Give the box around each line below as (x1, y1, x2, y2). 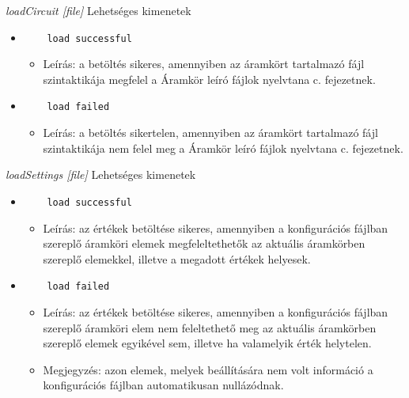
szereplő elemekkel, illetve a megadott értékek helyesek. (43, 250, 311, 267)
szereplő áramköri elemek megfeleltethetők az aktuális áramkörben (43, 235, 365, 252)
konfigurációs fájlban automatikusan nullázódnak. (43, 377, 284, 393)
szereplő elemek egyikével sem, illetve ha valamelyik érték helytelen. (43, 335, 372, 351)
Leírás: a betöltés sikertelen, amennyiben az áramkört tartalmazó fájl (43, 124, 378, 141)
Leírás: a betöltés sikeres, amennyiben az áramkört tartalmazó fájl (43, 55, 365, 72)
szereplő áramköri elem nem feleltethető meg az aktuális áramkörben (43, 319, 377, 335)
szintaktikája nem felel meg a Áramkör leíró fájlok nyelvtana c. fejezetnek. (43, 139, 403, 156)
